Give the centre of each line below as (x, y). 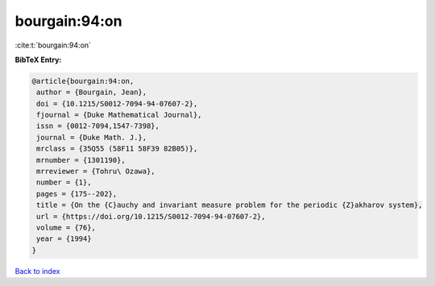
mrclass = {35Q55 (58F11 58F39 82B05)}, (117, 149)
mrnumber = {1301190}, (81, 160)
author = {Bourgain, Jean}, (92, 92)
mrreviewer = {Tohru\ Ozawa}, (96, 172)
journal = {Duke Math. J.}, (92, 137)
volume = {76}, (66, 228)
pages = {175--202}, (77, 194)
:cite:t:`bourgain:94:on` (53, 45)
